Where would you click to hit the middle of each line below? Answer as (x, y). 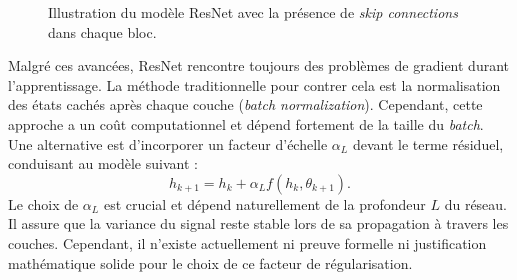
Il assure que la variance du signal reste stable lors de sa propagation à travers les (258, 223)
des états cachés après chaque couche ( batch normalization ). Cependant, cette (245, 104)
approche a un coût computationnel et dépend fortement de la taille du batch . (246, 123)
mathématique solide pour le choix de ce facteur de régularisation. (210, 262)
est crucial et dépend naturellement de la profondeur (264, 203)
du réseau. (476, 203)
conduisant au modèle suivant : (103, 163)
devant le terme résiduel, (428, 143)
